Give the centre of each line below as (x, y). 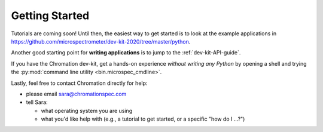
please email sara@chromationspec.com (76, 94)
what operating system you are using (87, 110)
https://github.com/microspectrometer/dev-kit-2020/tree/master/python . (101, 41)
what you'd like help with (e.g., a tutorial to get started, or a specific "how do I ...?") (143, 119)
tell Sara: (37, 102)
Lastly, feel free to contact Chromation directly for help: (79, 83)
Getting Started (50, 16)
